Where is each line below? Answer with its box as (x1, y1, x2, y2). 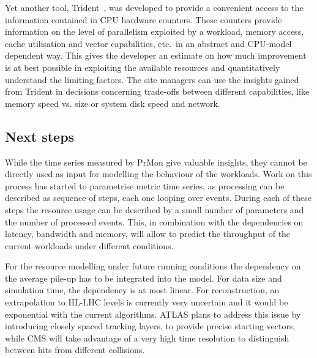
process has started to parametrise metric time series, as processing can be (5, 179, 285, 192)
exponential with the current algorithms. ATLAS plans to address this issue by (5, 307, 301, 320)
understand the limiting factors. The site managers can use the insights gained (5, 73, 299, 86)
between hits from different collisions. (5, 343, 145, 356)
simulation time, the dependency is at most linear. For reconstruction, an (5, 283, 280, 296)
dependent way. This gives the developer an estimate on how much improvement (5, 49, 307, 62)
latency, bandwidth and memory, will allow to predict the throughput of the (5, 227, 291, 240)
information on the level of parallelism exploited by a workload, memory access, (5, 25, 304, 38)
